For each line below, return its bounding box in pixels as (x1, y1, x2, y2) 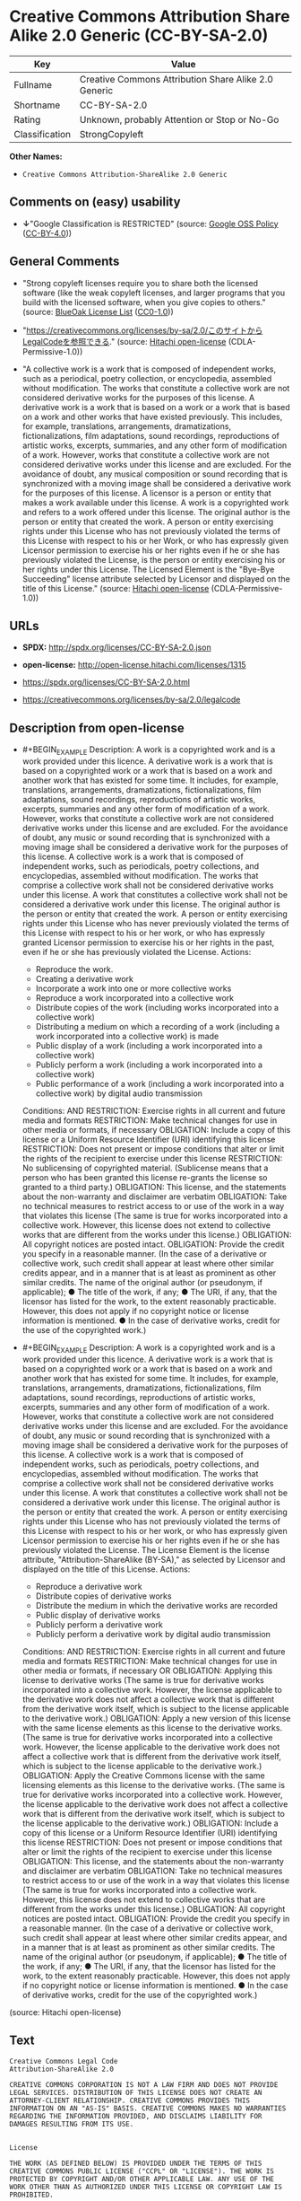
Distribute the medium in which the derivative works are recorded (35, 1600, 278, 1610)
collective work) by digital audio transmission (35, 1088, 203, 1099)
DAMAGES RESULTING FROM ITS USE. (9, 2119, 134, 2128)
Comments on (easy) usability (9, 195, 181, 210)
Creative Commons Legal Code (9, 2056, 118, 2065)
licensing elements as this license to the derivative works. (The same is (21, 1779, 285, 1790)
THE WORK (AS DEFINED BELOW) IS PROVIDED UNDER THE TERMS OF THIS (9, 2159, 262, 2168)
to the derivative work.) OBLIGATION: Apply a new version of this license (21, 1713, 291, 1723)
